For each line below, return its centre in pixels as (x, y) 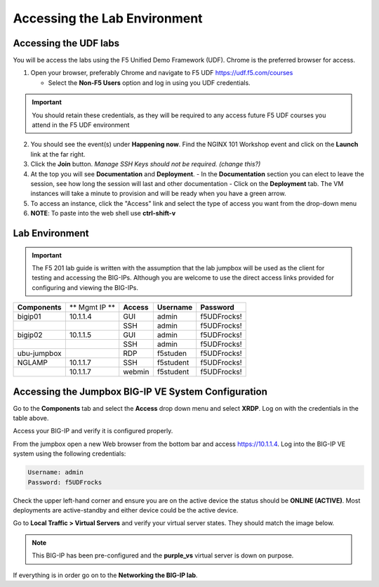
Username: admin (56, 473)
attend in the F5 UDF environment (81, 125)
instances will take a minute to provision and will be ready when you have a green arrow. (158, 194)
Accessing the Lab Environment (108, 18)
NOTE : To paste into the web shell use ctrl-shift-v (103, 213)
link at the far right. (58, 154)
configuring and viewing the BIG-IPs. (85, 287)
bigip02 (30, 335)
